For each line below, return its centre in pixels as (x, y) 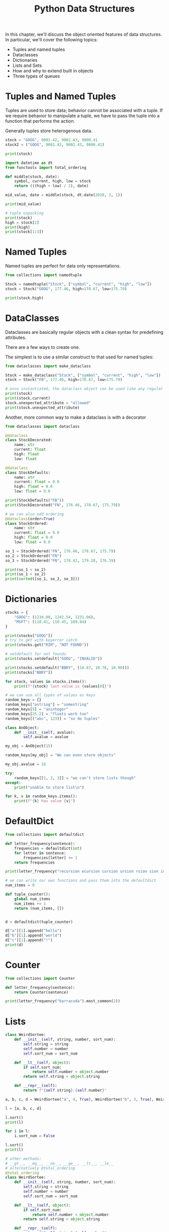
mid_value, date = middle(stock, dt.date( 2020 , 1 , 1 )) (64, 195)
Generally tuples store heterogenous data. (49, 131)
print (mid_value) (23, 204)
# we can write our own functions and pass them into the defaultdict (81, 881)
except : (13, 783)
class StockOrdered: (27, 523)
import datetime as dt (29, 163)
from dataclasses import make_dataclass (48, 366)
